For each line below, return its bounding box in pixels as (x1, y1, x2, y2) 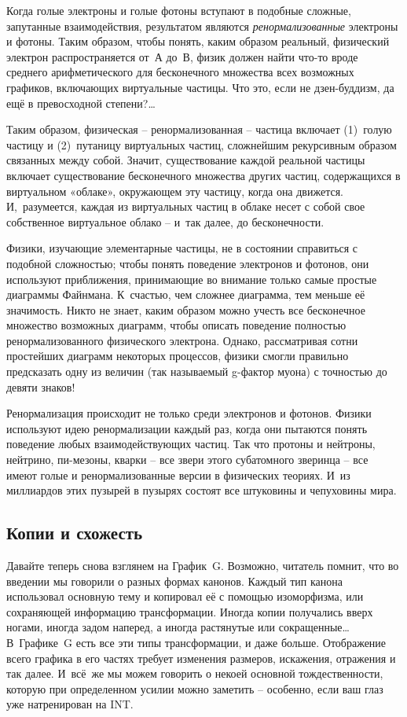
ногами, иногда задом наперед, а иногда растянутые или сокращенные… (6, 619, 350, 635)
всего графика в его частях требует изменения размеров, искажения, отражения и (6, 649, 396, 666)
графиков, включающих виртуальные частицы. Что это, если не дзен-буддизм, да (6, 79, 394, 95)
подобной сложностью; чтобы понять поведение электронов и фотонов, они (6, 255, 369, 271)
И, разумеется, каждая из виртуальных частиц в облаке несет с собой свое (6, 198, 365, 215)
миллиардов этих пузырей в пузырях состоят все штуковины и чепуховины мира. (6, 482, 397, 498)
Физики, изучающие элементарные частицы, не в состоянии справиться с (6, 240, 358, 256)
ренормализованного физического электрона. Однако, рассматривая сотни (6, 332, 358, 348)
